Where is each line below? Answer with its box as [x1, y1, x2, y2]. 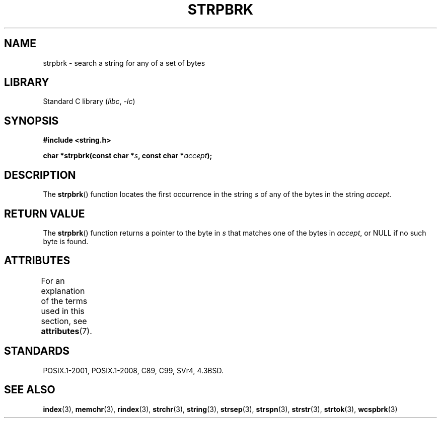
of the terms [41, 295, 88, 306]
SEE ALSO [4, 383, 55, 396]
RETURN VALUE [4, 207, 85, 220]
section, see [41, 315, 87, 326]
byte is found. [43, 237, 89, 246]
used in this [41, 305, 85, 316]
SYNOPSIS [4, 114, 59, 127]
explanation [41, 285, 85, 296]
